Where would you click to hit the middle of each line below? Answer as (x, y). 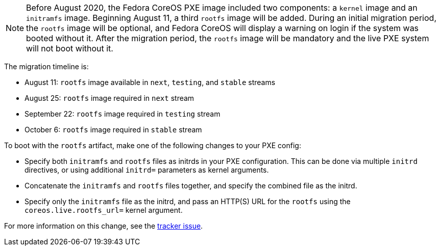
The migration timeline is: (46, 66)
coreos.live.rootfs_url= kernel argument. (104, 210)
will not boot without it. (70, 48)
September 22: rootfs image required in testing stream (123, 114)
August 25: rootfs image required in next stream (109, 98)
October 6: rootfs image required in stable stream (113, 130)
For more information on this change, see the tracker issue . (104, 226)
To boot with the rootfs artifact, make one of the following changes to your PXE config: (153, 145)
